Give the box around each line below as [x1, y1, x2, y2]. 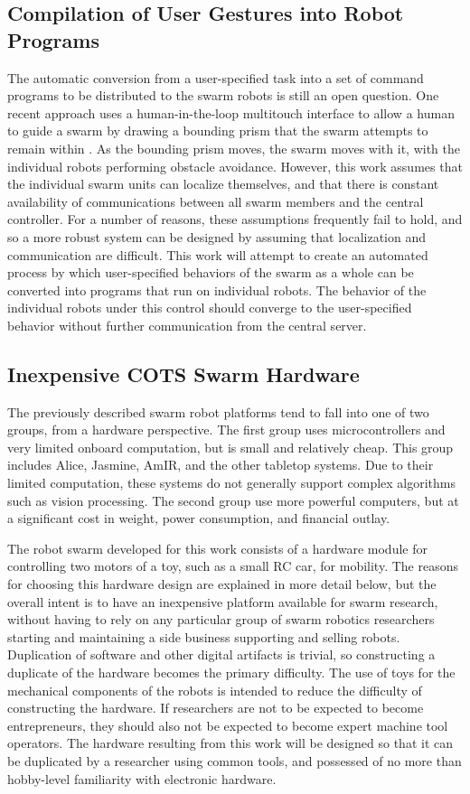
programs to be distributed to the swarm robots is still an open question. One [7, 86, 439, 105]
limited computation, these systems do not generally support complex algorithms [7, 473, 456, 492]
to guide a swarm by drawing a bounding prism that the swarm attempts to [7, 121, 428, 140]
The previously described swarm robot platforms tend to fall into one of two [7, 402, 429, 421]
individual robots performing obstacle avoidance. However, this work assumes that [7, 156, 463, 175]
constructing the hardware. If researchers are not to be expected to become [7, 698, 424, 717]
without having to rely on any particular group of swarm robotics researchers [7, 610, 435, 629]
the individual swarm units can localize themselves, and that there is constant [7, 174, 439, 193]
